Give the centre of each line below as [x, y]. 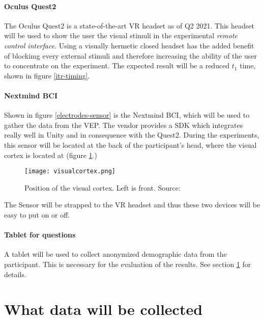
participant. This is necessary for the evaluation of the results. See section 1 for [128, 264]
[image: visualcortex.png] [70, 171]
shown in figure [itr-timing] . [47, 75]
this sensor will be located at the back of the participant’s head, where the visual [130, 144]
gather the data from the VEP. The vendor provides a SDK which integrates [124, 125]
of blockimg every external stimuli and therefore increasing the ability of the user [131, 55]
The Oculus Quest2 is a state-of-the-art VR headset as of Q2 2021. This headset [129, 25]
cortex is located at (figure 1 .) [51, 155]
